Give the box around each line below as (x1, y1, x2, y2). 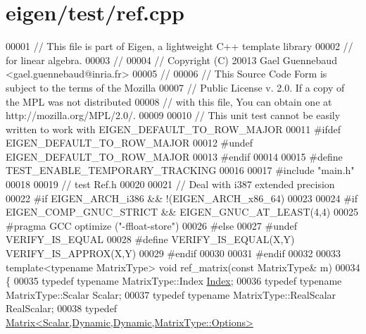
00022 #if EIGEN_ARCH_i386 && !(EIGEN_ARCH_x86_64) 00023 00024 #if (6, 190, 358, 205)
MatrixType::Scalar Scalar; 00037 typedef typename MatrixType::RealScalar (6, 287, 336, 302)
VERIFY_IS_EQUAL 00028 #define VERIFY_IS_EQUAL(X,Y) (6, 232, 295, 247)
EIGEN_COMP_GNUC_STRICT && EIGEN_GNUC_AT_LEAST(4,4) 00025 (6, 204, 358, 219)
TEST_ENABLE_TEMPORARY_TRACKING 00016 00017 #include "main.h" (6, 163, 355, 178)
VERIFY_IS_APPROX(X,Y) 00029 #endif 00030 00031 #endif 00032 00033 (6, 246, 341, 261)
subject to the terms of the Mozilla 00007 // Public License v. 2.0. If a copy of (6, 80, 345, 94)
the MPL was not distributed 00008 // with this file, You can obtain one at (6, 94, 332, 109)
